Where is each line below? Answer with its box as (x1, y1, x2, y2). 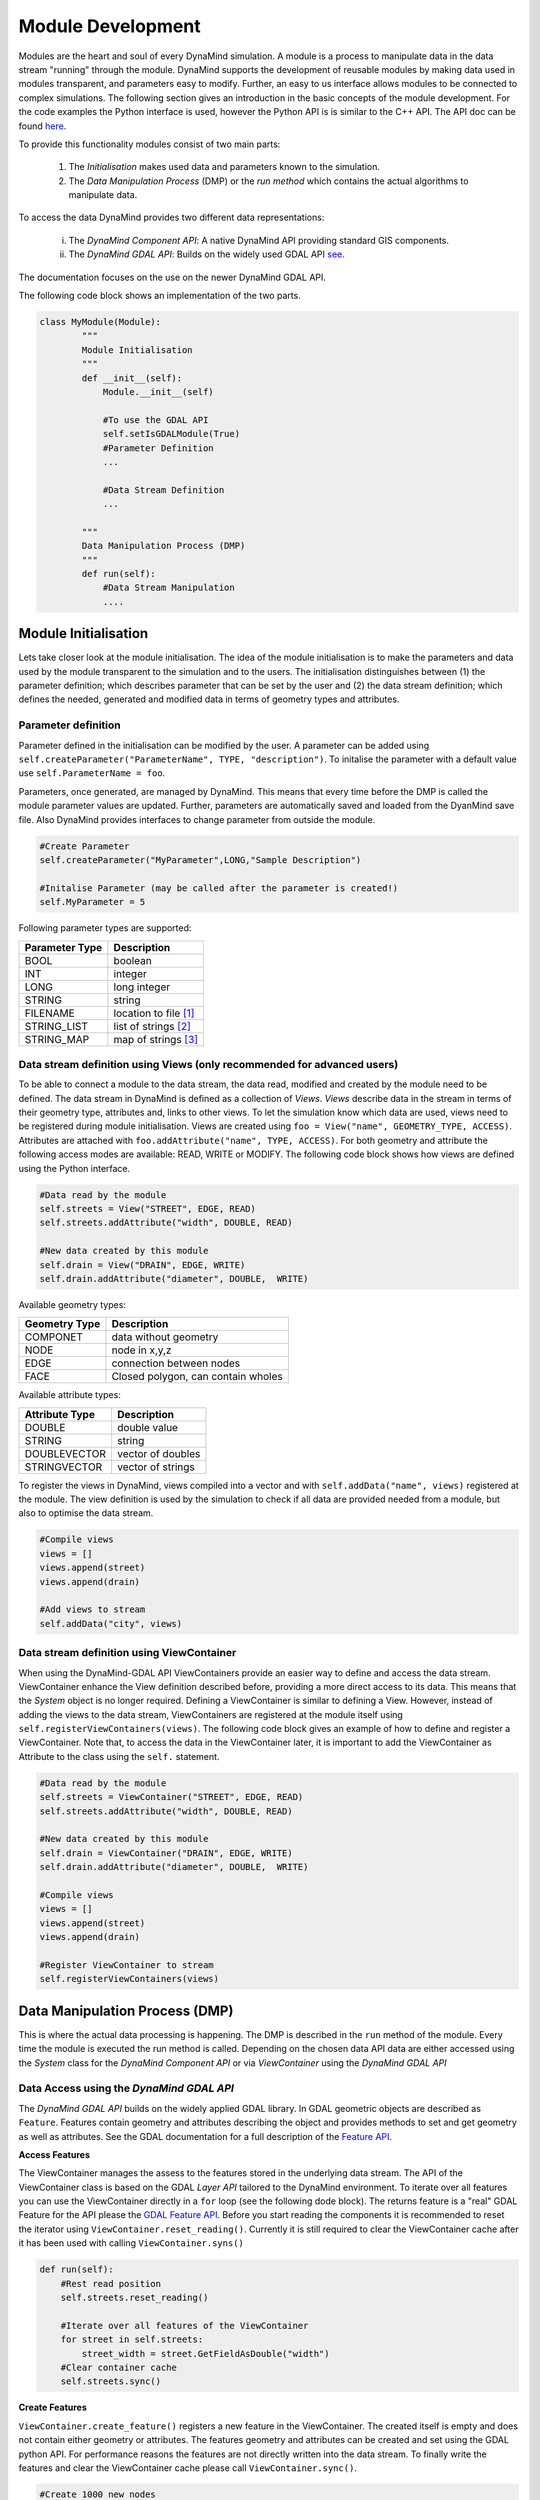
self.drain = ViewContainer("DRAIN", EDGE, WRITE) (39, 1847, 294, 1859)
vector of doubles (116, 1446, 201, 1460)
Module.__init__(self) (102, 386, 214, 397)
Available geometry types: (18, 1298, 127, 1310)
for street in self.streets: (60, 2334, 204, 2345)
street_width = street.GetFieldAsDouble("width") (81, 2348, 330, 2359)
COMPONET (24, 1330, 84, 1344)
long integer (113, 980, 170, 994)
